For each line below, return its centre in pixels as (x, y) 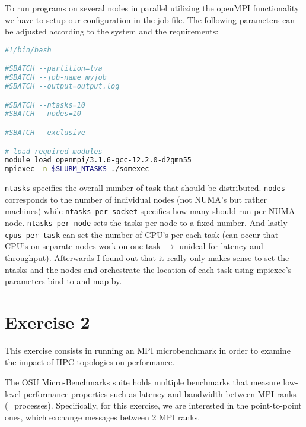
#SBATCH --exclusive (45, 133)
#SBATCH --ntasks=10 (45, 105)
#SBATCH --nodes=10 (43, 114)
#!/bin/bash (28, 50)
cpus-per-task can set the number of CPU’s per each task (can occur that (142, 234)
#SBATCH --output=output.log (62, 87)
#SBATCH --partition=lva (54, 69)
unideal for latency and (221, 246)
